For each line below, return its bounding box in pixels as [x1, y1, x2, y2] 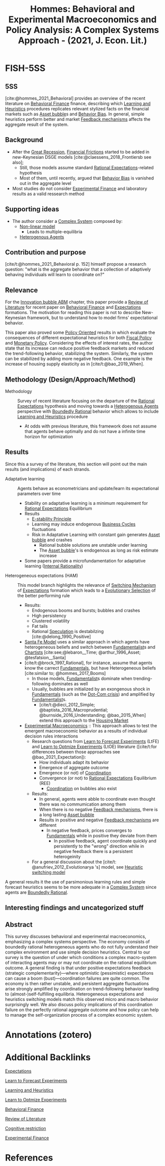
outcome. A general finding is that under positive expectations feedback [5, 965, 151, 971]
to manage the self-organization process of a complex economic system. [5, 1012, 153, 1018]
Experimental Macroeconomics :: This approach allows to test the [24, 722, 157, 728]
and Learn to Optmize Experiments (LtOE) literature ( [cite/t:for [31, 743, 157, 749]
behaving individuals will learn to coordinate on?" [5, 272, 105, 278]
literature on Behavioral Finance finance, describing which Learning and [5, 101, 151, 106]
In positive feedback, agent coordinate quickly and [54, 838, 157, 844]
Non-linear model [19, 223, 55, 229]
